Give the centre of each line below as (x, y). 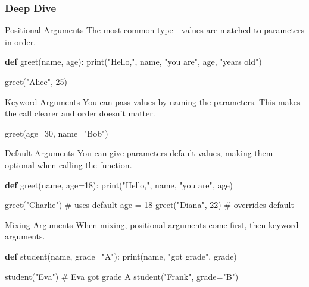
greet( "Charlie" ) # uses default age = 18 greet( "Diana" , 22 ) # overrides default (149, 205)
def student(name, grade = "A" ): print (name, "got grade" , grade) (121, 256)
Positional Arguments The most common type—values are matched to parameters (155, 30)
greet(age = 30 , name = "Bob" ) (57, 133)
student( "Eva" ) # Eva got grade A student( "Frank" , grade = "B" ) (122, 276)
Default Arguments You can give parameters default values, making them (139, 153)
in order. (21, 41)
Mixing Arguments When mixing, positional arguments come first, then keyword (152, 224)
